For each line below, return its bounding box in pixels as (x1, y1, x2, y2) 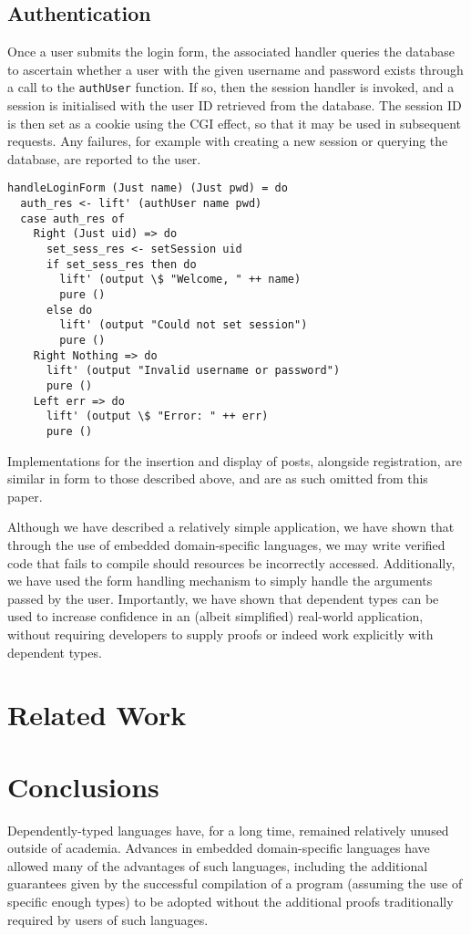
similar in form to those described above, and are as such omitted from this (7, 469, 428, 488)
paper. (7, 486, 43, 505)
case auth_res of (20, 212, 125, 225)
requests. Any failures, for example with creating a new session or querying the (7, 131, 448, 151)
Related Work (7, 696, 187, 733)
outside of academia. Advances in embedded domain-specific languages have (7, 838, 430, 857)
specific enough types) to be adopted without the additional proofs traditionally (7, 891, 454, 910)
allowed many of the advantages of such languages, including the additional (7, 856, 428, 875)
